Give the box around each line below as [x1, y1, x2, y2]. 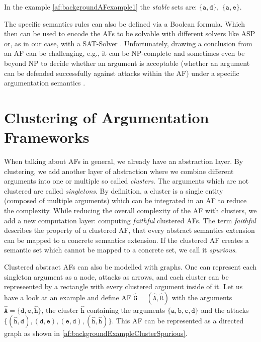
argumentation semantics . [4, 77, 85, 88]
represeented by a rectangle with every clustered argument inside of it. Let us [4, 281, 243, 292]
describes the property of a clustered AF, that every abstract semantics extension [4, 225, 255, 235]
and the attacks [201, 304, 249, 315]
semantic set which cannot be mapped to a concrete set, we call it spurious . [4, 244, 237, 255]
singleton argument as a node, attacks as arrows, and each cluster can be [4, 271, 229, 282]
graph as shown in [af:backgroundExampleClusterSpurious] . [4, 328, 188, 338]
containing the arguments [86, 304, 165, 315]
